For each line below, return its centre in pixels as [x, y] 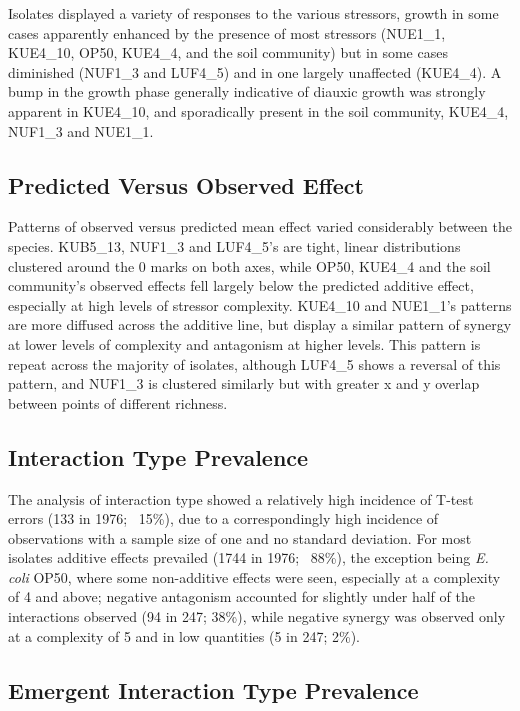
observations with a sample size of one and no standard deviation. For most [240, 537]
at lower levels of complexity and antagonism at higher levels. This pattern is [244, 343]
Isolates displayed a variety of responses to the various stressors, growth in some [253, 13]
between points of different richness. [118, 402]
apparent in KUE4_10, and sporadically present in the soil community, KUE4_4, [258, 110]
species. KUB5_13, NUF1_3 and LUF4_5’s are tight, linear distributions [234, 245]
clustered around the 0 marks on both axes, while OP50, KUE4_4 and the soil [249, 265]
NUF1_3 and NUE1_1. [81, 130]
